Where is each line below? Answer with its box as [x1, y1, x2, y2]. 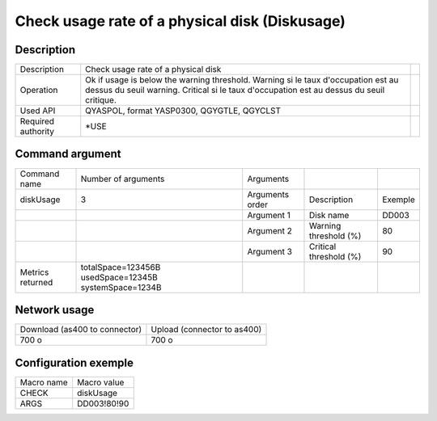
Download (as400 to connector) [19, 324, 142, 335]
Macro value [77, 377, 125, 388]
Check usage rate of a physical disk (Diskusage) [15, 12, 346, 30]
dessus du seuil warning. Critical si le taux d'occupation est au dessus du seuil [85, 85, 385, 96]
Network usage [15, 303, 95, 317]
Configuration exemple [15, 356, 134, 369]
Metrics [19, 267, 49, 278]
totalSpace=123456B [80, 261, 161, 272]
